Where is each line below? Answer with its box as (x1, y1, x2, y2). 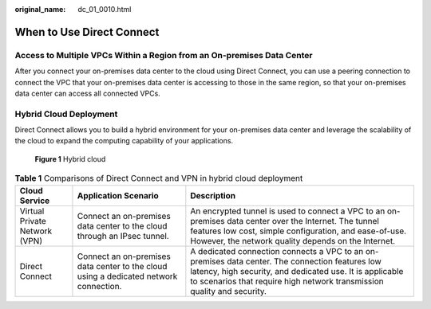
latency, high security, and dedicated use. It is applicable (190, 265, 404, 276)
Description (190, 190, 235, 201)
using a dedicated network (77, 271, 178, 282)
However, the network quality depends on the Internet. (190, 235, 395, 246)
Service (19, 195, 50, 206)
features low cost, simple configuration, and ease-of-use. (190, 225, 407, 237)
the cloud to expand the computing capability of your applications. (14, 136, 234, 146)
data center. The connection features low (226, 256, 382, 267)
